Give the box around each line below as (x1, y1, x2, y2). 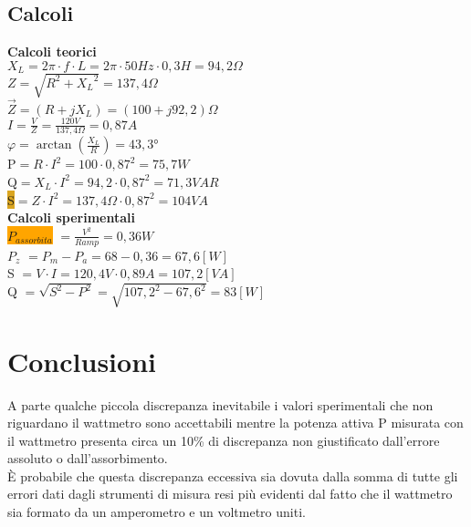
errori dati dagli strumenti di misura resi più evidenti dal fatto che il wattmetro (7, 484, 453, 503)
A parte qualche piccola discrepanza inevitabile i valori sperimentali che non (7, 395, 434, 414)
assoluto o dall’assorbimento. (7, 449, 168, 468)
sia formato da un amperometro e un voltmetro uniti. (7, 502, 306, 522)
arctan (36, 139, 72, 152)
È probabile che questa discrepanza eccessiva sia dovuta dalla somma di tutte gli (7, 466, 458, 485)
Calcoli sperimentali (7, 208, 135, 227)
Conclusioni (7, 342, 156, 379)
